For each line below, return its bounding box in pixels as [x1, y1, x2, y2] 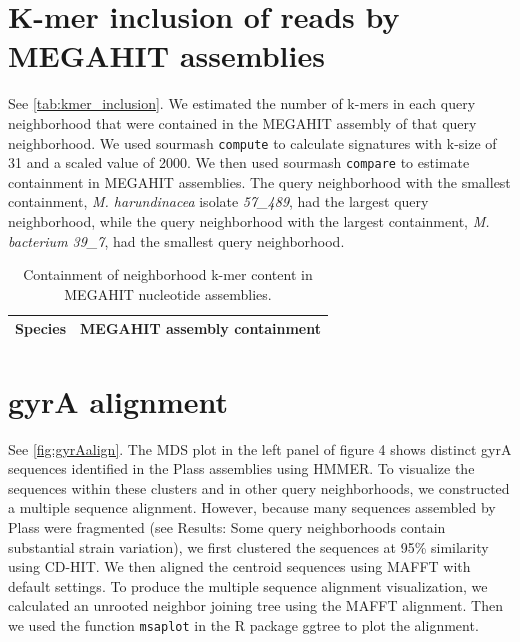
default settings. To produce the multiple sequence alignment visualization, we [8, 575, 488, 596]
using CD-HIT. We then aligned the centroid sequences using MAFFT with [8, 556, 471, 577]
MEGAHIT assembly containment [80, 318, 321, 339]
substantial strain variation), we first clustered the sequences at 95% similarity [8, 536, 489, 557]
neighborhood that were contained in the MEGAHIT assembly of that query [8, 112, 477, 133]
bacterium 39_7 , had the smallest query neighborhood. [8, 230, 345, 251]
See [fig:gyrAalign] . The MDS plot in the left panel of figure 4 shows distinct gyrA [8, 438, 512, 459]
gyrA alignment [8, 380, 229, 421]
